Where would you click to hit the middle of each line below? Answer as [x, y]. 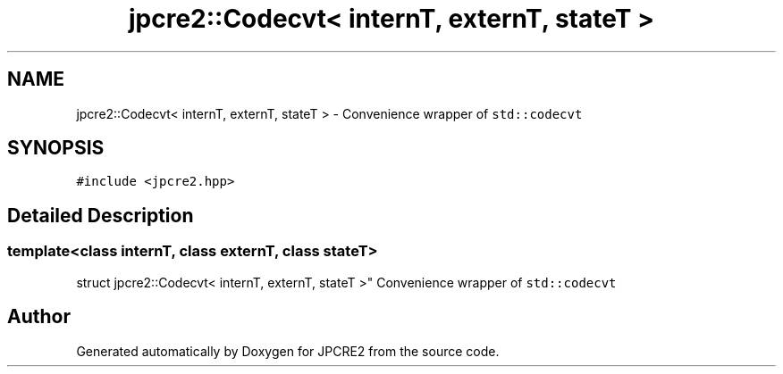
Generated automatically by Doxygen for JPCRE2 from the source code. [288, 351]
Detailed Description [101, 215]
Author [39, 317]
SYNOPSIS [56, 148]
